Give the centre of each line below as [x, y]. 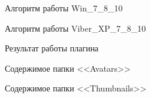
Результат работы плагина [52, 48]
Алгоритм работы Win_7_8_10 [64, 8]
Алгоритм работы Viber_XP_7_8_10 [75, 28]
